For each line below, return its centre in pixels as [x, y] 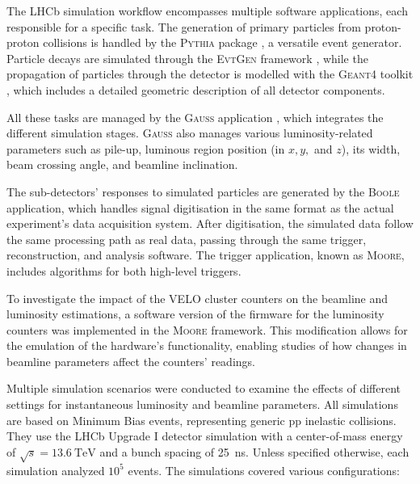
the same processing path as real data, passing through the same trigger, [187, 239]
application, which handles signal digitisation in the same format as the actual [200, 207]
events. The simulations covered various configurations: [264, 470]
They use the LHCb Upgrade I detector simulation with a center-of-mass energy [205, 436]
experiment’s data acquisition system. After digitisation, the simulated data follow [210, 223]
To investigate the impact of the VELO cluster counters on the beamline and [197, 298]
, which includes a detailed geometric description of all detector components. [196, 89]
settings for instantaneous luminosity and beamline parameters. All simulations [202, 404]
